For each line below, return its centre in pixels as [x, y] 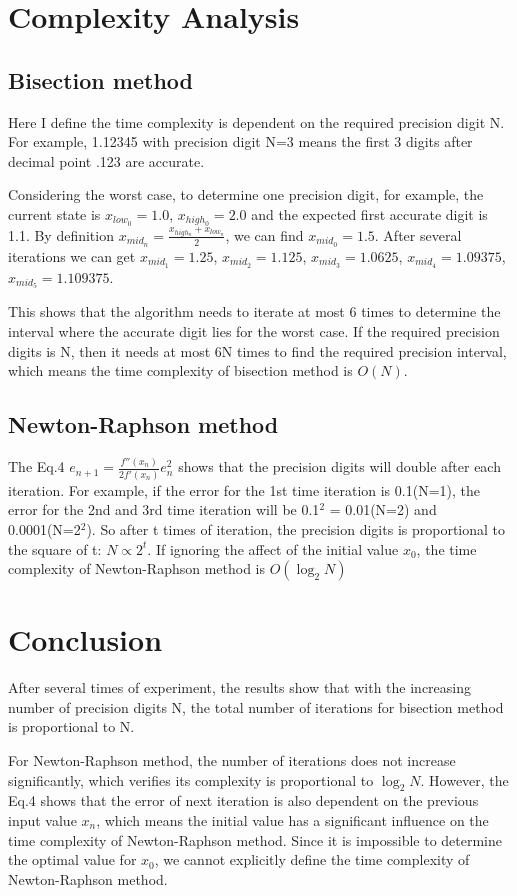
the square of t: [55, 548]
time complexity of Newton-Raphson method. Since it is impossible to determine [255, 839]
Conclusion [85, 639]
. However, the [464, 779]
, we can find [264, 234]
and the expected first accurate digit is [369, 213]
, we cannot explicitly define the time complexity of [312, 859]
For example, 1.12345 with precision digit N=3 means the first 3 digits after [240, 141]
